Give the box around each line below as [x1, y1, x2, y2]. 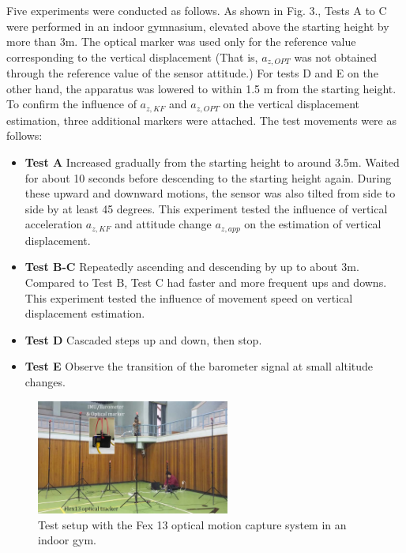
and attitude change [115, 216, 212, 232]
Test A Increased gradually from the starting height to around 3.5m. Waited [24, 154, 400, 171]
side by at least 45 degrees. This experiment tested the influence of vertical [24, 200, 388, 216]
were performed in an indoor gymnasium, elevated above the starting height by [6, 17, 389, 34]
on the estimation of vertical [244, 216, 382, 232]
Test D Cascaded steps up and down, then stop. [24, 331, 262, 348]
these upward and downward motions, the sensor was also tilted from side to [24, 185, 396, 201]
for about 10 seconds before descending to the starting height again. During [24, 169, 392, 186]
